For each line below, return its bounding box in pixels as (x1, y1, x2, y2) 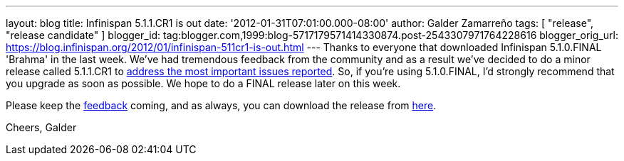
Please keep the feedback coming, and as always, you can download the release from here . (6, 99, 437, 111)
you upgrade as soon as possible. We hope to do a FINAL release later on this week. (6, 77, 401, 89)
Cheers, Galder (6, 121, 77, 133)
